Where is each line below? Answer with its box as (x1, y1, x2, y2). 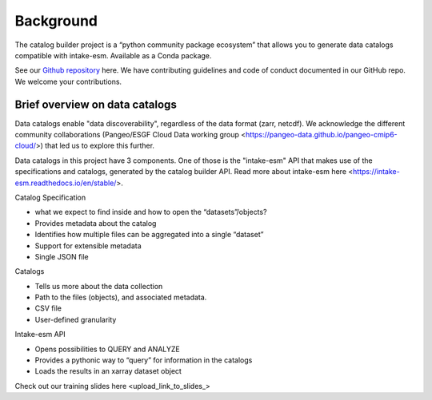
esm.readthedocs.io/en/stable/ (14, 178, 117, 188)
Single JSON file (34, 251, 90, 261)
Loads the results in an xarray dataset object (34, 366, 182, 376)
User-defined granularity (34, 315, 117, 324)
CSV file (34, 303, 62, 313)
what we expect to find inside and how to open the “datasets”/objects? (34, 208, 267, 217)
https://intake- (352, 167, 400, 176)
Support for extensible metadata (34, 240, 142, 251)
